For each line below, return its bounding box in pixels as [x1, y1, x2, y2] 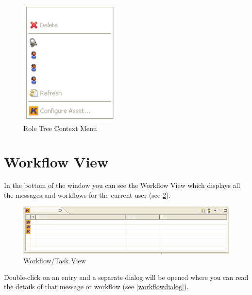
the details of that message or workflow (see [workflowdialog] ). [4, 281, 189, 292]
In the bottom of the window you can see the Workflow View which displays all [4, 180, 240, 190]
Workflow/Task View [23, 256, 86, 266]
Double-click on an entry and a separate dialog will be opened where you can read [4, 272, 249, 282]
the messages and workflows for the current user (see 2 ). [4, 189, 171, 200]
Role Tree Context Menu [23, 123, 97, 133]
